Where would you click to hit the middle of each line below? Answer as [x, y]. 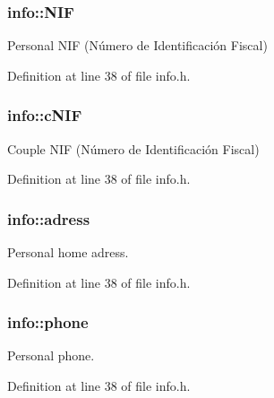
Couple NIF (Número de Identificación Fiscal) [133, 148]
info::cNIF [45, 115]
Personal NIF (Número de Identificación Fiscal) [137, 45]
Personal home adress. [68, 252]
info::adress [49, 218]
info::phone [48, 322]
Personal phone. [51, 355]
